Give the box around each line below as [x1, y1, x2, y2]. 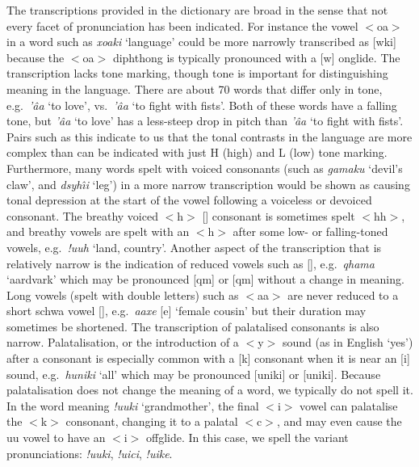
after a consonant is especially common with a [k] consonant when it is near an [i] [6, 350, 410, 367]
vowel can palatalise [300, 397, 398, 414]
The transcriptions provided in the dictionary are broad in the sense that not [6, 2, 388, 18]
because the [6, 48, 65, 65]
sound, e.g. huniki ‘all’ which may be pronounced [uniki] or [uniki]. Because [6, 365, 381, 382]
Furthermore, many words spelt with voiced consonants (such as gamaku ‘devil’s [6, 159, 403, 176]
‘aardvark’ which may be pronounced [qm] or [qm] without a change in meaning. [6, 271, 404, 288]
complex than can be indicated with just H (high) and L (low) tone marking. [6, 144, 388, 161]
